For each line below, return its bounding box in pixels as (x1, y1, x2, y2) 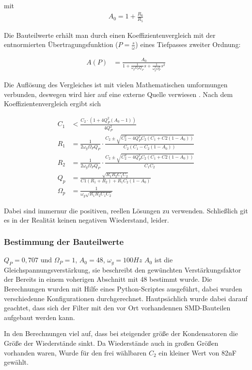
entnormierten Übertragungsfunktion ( (4, 39, 118, 49)
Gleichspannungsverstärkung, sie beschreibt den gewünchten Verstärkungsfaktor (4, 264, 241, 274)
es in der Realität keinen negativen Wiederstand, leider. (4, 215, 169, 225)
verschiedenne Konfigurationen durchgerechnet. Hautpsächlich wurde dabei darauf (4, 293, 248, 303)
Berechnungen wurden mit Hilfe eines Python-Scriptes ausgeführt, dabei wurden (4, 284, 242, 294)
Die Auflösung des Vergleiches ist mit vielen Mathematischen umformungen (4, 80, 228, 90)
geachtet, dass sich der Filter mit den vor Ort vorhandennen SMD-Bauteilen (4, 303, 231, 313)
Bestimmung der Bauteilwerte (4, 235, 124, 247)
